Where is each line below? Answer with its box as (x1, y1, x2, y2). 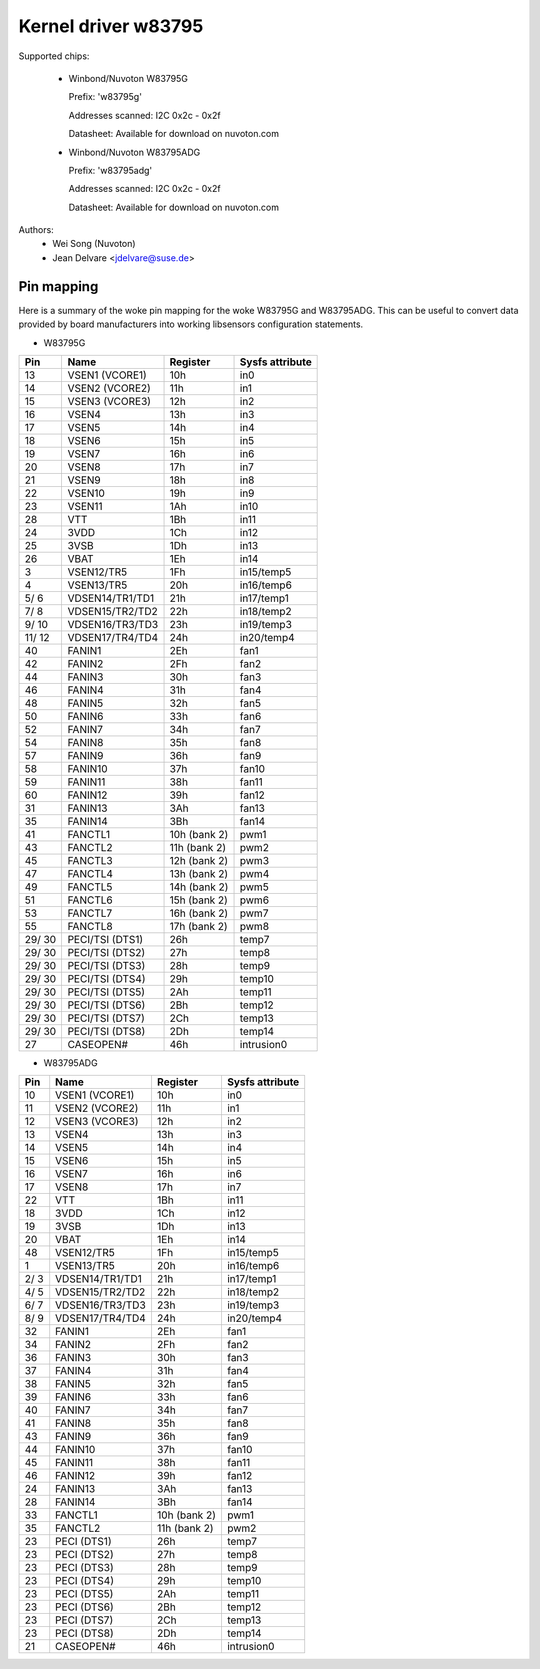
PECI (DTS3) (55, 1561, 114, 1575)
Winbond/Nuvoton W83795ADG (68, 146, 201, 158)
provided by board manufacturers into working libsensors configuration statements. (18, 318, 364, 330)
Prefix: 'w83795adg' (68, 164, 153, 176)
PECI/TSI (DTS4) (67, 971, 146, 985)
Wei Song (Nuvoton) (52, 238, 136, 250)
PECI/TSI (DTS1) (67, 932, 144, 946)
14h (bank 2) (169, 880, 229, 894)
